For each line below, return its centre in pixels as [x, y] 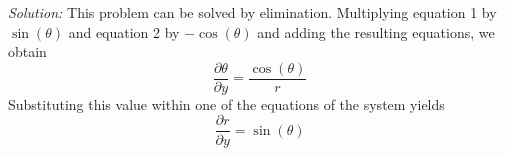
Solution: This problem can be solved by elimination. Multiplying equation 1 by [252, 12]
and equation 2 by [124, 31]
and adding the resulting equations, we [376, 31]
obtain [27, 51]
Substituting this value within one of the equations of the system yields [226, 103]
